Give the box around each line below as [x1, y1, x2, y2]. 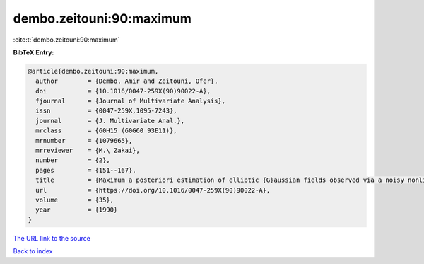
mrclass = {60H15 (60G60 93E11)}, [35, 127, 177, 134]
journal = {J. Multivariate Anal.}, [35, 117, 185, 125]
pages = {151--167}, [35, 166, 137, 174]
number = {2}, [35, 156, 111, 164]
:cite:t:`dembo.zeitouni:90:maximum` [13, 35, 120, 44]
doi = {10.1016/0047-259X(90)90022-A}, [35, 87, 211, 95]
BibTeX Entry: [13, 48, 54, 57]
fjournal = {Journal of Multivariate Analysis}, [35, 97, 226, 105]
